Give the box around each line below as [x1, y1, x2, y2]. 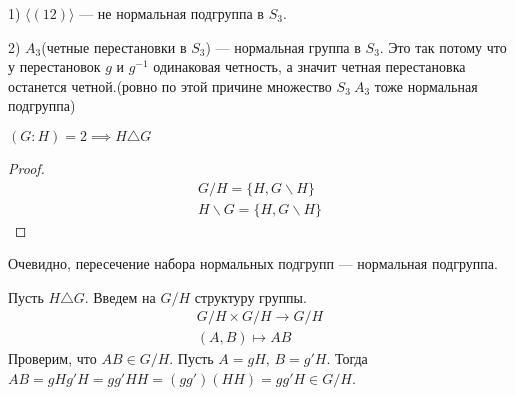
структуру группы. [194, 286, 307, 307]
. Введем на [84, 286, 156, 307]
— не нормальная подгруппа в [79, 3, 264, 23]
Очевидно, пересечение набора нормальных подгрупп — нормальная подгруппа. [8, 253, 498, 274]
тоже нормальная [374, 75, 478, 96]
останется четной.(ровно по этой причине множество [8, 75, 332, 96]
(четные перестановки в [41, 36, 187, 57]
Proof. [8, 157, 45, 178]
